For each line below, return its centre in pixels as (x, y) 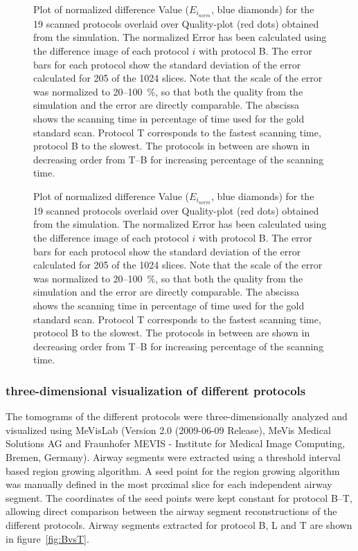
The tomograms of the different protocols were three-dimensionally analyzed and (177, 416)
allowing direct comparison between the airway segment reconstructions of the (171, 511)
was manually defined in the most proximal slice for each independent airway (169, 484)
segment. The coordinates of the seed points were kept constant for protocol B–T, (179, 497)
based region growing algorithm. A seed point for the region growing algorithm (173, 470)
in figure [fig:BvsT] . (47, 538)
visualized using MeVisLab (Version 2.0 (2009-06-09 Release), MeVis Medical (168, 430)
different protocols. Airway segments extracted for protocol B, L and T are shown (179, 524)
